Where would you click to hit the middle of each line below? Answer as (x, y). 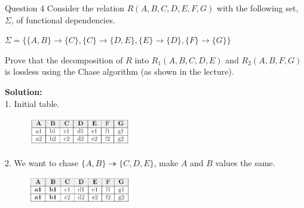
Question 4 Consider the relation (65, 8)
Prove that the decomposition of (64, 59)
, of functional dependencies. (63, 19)
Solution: (24, 91)
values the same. (245, 162)
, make (166, 162)
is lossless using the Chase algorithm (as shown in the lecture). (119, 71)
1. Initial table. (32, 103)
